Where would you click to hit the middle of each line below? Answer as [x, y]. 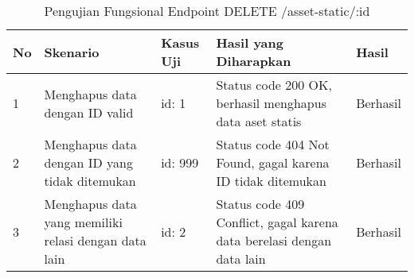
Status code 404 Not [273, 144]
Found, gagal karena [273, 162]
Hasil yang [250, 42]
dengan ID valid [89, 112]
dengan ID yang [88, 162]
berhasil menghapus [271, 103]
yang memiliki [83, 222]
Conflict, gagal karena [277, 222]
